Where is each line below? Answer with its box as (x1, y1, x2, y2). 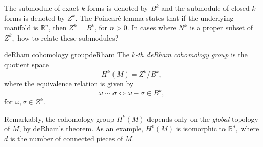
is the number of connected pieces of (10, 133, 123, 143)
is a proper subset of (190, 22, 253, 33)
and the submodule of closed (161, 3, 250, 13)
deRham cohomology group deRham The (4, 49, 129, 60)
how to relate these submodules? (17, 32, 119, 43)
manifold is (4, 22, 39, 33)
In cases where (131, 22, 176, 33)
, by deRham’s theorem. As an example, (19, 123, 143, 134)
